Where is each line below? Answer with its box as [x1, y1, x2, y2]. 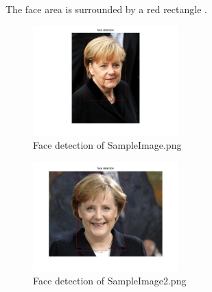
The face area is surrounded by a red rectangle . [5, 2, 207, 16]
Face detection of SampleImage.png [33, 138, 182, 152]
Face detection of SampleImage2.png [33, 273, 187, 288]
